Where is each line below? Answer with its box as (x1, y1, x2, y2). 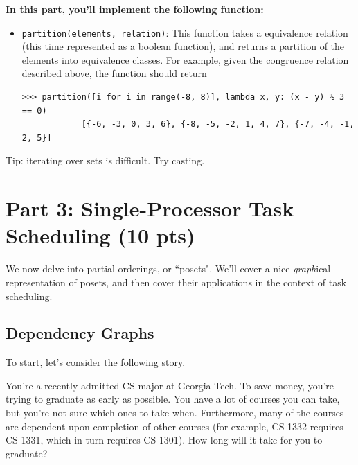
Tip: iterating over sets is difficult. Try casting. (6, 153, 205, 168)
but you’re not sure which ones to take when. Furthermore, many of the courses (6, 405, 344, 420)
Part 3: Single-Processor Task (6, 194, 294, 222)
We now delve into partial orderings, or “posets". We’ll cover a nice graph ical (6, 261, 331, 276)
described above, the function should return (21, 66, 207, 80)
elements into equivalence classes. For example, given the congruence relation (21, 52, 349, 67)
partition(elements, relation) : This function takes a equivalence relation (21, 25, 348, 40)
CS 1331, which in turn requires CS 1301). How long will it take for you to (6, 432, 323, 447)
